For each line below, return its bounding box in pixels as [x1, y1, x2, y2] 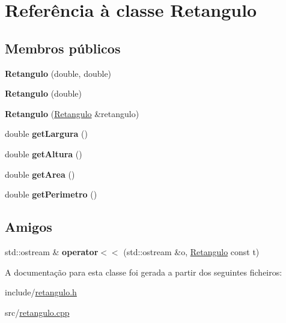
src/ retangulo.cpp [5, 306, 70, 318]
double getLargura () [5, 127, 88, 140]
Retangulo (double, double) [5, 67, 112, 79]
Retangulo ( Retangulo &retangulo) [5, 107, 139, 119]
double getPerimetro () [5, 188, 97, 201]
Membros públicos [5, 38, 121, 57]
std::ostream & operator [5, 245, 99, 258]
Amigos [5, 217, 52, 236]
